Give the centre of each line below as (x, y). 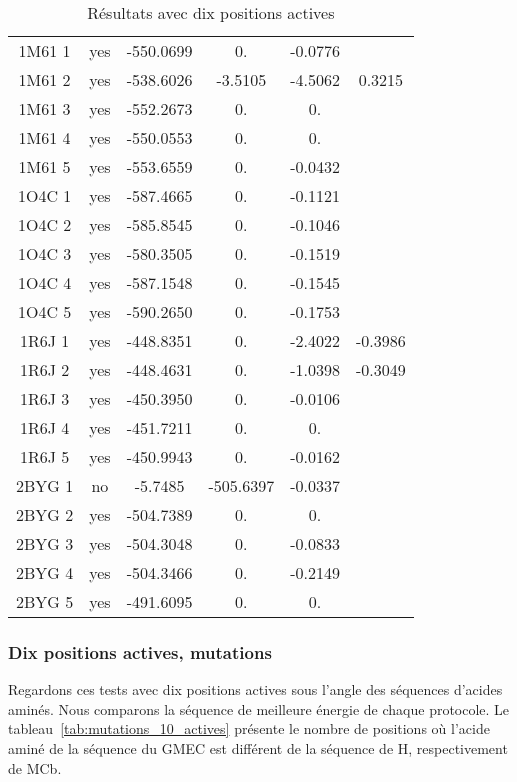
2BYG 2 (45, 514)
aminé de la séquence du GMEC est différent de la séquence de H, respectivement (258, 748)
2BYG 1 (45, 485)
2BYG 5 (45, 601)
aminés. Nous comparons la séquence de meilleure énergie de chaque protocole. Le (259, 708)
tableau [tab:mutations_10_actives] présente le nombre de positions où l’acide (249, 728)
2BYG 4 (45, 572)
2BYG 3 (45, 543)
